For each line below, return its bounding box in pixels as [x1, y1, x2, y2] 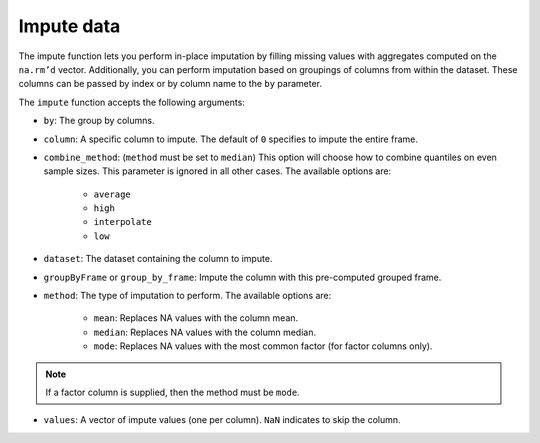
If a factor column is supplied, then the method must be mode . [45, 386, 300, 398]
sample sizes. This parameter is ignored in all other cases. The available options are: [43, 165, 392, 177]
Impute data [18, 15, 121, 37]
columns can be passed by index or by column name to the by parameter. [18, 78, 323, 90]
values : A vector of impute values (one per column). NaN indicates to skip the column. [43, 414, 401, 426]
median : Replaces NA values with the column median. [93, 326, 317, 338]
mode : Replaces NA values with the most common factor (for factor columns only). [93, 340, 433, 352]
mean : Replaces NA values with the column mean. [93, 312, 299, 324]
